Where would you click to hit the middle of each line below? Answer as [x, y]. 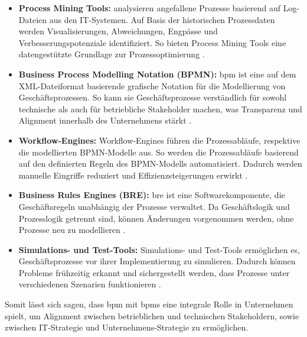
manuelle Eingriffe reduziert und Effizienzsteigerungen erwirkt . [133, 175]
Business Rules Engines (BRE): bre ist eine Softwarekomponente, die [152, 195]
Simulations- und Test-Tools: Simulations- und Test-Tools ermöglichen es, [159, 249]
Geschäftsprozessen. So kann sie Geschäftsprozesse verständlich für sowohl [153, 97]
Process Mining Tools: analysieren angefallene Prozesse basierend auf [149, 8]
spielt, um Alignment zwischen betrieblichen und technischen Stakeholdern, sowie [152, 315]
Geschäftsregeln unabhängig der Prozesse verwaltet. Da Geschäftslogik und [154, 206]
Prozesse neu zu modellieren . [72, 230]
